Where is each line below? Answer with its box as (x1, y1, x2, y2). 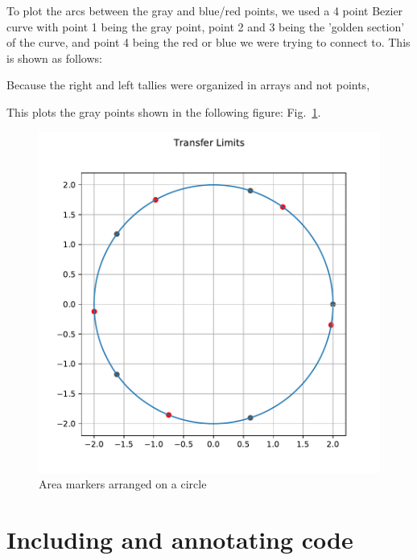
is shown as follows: (6, 49, 102, 66)
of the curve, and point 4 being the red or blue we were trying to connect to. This (6, 34, 411, 51)
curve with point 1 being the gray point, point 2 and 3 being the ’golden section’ (6, 18, 405, 35)
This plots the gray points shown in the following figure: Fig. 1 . (6, 103, 321, 120)
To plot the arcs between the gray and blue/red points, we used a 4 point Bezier (6, 2, 403, 19)
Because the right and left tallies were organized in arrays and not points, (6, 76, 370, 93)
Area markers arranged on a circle (39, 476, 207, 492)
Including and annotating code (6, 522, 353, 555)
